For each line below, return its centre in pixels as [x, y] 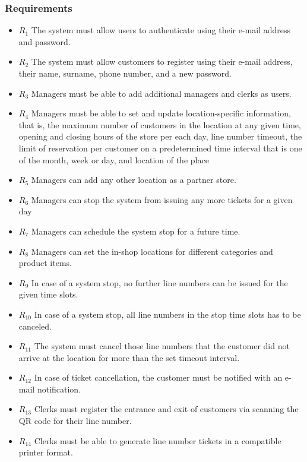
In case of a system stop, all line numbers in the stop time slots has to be [167, 314]
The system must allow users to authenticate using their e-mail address [161, 30]
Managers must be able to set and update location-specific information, [161, 113]
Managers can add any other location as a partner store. [134, 180]
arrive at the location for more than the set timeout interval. [129, 357]
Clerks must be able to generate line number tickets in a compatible [158, 440]
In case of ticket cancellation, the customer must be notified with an [158, 377]
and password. [45, 41]
